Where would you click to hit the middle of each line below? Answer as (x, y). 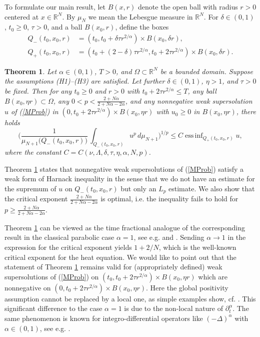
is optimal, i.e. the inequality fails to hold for (169, 199)
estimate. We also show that (212, 188)
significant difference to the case (53, 308)
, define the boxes (142, 27)
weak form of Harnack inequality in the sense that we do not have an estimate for (130, 179)
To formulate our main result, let (55, 7)
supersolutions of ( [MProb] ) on (52, 276)
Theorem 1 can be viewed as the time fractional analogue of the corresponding (125, 227)
